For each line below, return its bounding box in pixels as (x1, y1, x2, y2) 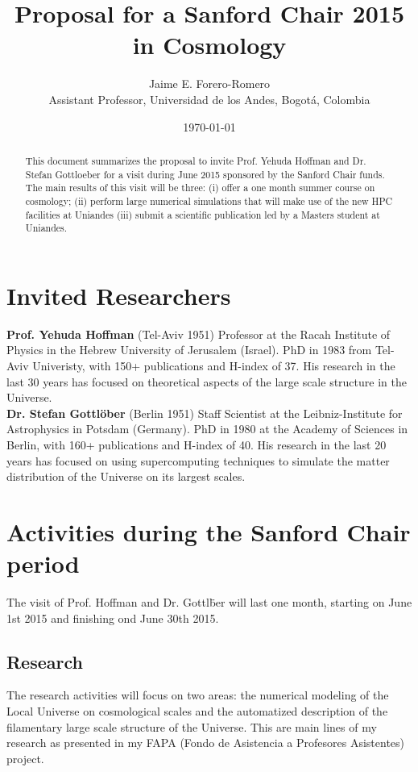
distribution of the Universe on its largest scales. (6, 468, 246, 485)
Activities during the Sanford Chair (6, 515, 411, 548)
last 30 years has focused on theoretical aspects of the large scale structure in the (6, 373, 407, 390)
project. (6, 749, 44, 766)
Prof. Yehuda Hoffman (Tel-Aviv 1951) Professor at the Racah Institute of (6, 325, 391, 342)
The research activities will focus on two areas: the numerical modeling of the (6, 686, 389, 703)
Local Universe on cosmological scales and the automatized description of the (6, 703, 388, 719)
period (6, 547, 80, 580)
